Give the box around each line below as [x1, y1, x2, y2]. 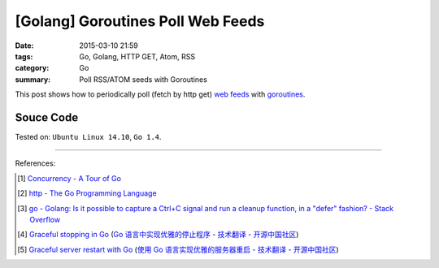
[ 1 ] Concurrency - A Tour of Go [17, 173, 122, 183]
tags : [15, 51, 33, 61]
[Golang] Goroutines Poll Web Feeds [15, 12, 265, 30]
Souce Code [15, 110, 79, 124]
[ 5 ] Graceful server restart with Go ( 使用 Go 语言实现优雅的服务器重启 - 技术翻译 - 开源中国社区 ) [17, 244, 339, 254]
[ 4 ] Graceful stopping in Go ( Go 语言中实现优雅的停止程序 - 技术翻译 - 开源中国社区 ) [17, 230, 299, 240]
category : [15, 63, 50, 73]
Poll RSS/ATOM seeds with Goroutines [79, 74, 207, 84]
